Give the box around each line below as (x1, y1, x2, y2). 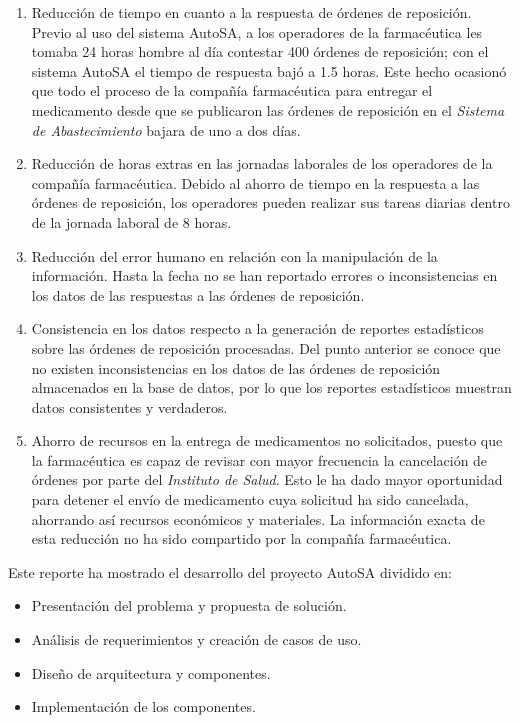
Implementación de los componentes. (31, 696, 256, 717)
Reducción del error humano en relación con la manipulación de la (31, 245, 438, 266)
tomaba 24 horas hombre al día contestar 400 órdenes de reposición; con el (31, 41, 489, 62)
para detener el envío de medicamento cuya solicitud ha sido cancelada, (31, 489, 469, 510)
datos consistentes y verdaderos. (31, 396, 228, 417)
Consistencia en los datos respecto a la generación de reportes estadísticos (31, 318, 484, 339)
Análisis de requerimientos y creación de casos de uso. (31, 629, 362, 650)
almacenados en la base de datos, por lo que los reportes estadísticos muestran (31, 377, 512, 398)
